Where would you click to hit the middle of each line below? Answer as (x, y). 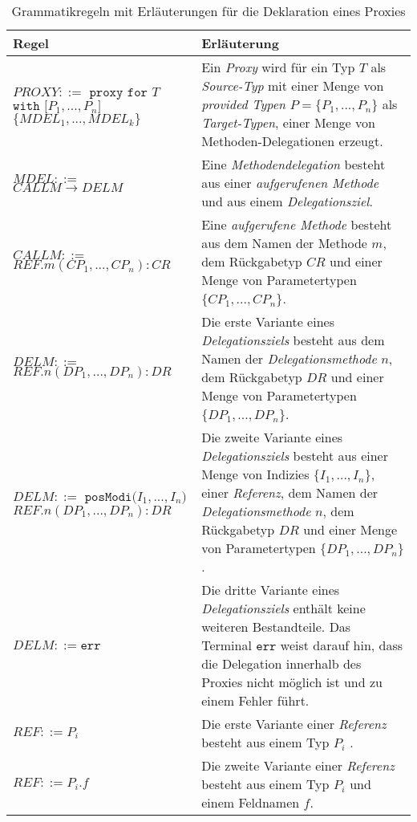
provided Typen (244, 104)
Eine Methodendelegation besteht (294, 164)
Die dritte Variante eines (271, 590)
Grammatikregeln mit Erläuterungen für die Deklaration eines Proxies (208, 11)
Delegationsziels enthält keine (283, 608)
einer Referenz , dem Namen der (290, 492)
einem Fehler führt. (255, 700)
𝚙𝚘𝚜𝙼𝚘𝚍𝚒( (111, 496)
